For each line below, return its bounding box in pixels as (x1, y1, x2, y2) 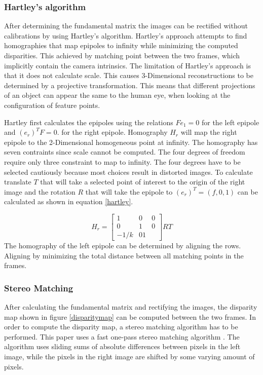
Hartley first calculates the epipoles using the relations (4, 117, 173, 127)
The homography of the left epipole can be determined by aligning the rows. (4, 240, 241, 250)
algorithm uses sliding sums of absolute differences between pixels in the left (4, 341, 241, 352)
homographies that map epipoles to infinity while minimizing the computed (4, 40, 238, 51)
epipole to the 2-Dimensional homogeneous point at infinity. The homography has (4, 136, 258, 147)
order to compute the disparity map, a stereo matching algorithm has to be (4, 321, 238, 332)
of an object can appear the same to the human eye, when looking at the (4, 90, 231, 100)
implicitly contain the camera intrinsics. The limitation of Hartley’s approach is (4, 60, 251, 70)
